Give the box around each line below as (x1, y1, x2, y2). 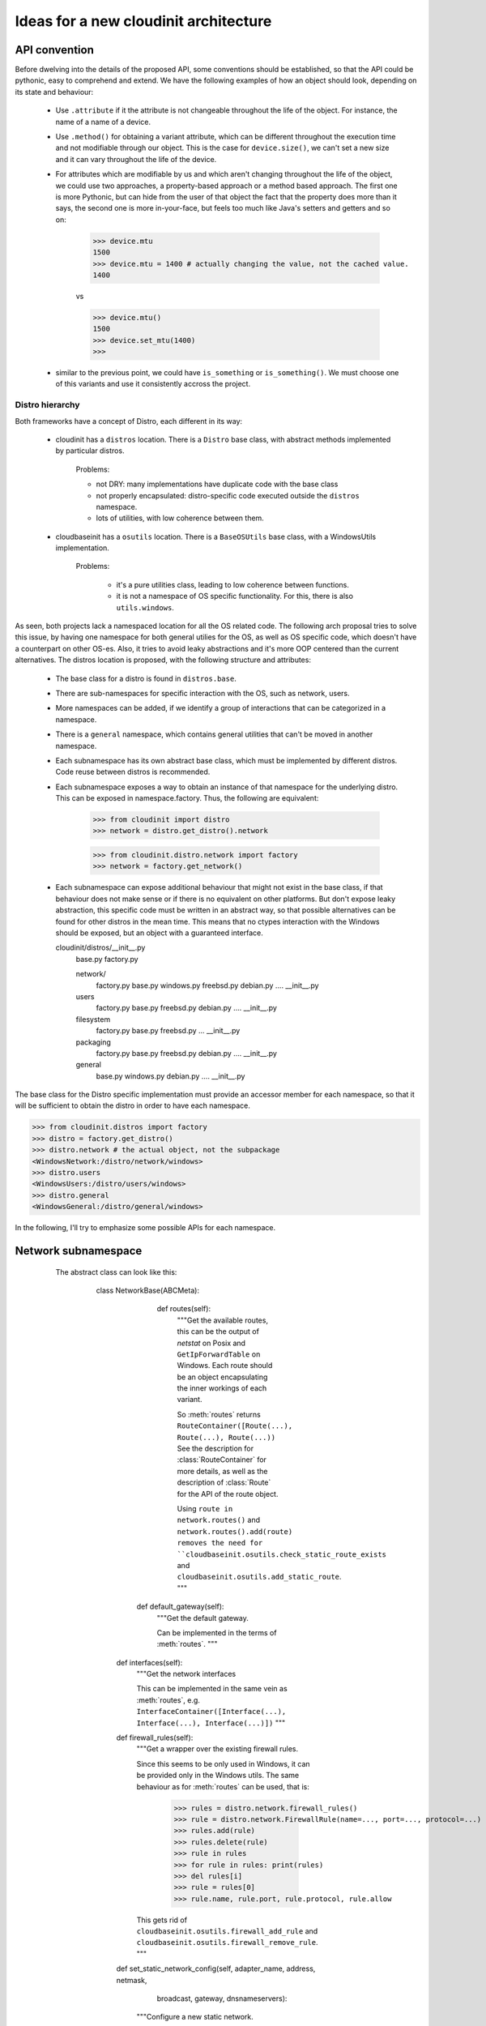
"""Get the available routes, (177, 1315, 269, 1325)
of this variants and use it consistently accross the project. (55, 379, 251, 389)
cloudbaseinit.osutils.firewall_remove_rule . (136, 1938, 319, 1947)
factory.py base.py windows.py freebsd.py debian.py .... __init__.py (96, 981, 319, 990)
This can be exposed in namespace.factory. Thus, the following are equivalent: (55, 793, 319, 803)
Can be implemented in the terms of (156, 1627, 277, 1637)
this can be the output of (177, 1327, 259, 1336)
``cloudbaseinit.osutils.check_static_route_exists (177, 1549, 387, 1559)
